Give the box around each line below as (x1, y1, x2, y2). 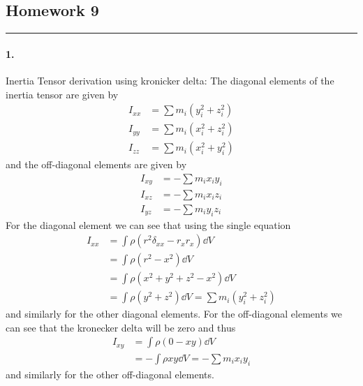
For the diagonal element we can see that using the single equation (6, 217, 291, 232)
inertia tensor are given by (6, 87, 119, 101)
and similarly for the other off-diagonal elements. (6, 366, 214, 381)
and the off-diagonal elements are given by (6, 157, 187, 172)
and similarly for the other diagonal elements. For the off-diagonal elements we (6, 306, 343, 321)
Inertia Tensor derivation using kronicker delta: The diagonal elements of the (6, 73, 334, 87)
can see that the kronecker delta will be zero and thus (6, 320, 236, 334)
